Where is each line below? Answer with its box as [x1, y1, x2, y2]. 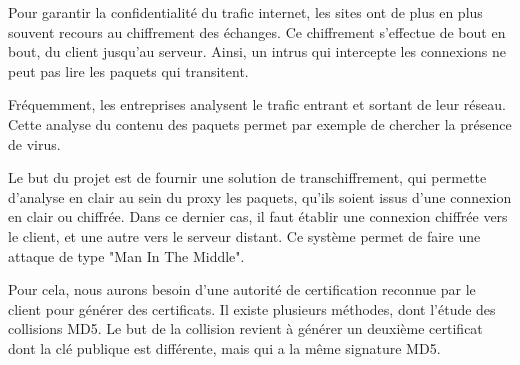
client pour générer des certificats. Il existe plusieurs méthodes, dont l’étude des [8, 298, 496, 319]
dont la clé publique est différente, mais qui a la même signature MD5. [8, 337, 441, 358]
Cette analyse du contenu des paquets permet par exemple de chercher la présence [8, 113, 512, 134]
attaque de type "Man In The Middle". [8, 245, 245, 266]
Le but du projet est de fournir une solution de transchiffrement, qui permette [8, 167, 487, 188]
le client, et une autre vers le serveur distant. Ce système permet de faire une [8, 225, 481, 246]
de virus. [8, 133, 61, 154]
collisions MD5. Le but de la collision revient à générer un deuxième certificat [8, 318, 483, 339]
